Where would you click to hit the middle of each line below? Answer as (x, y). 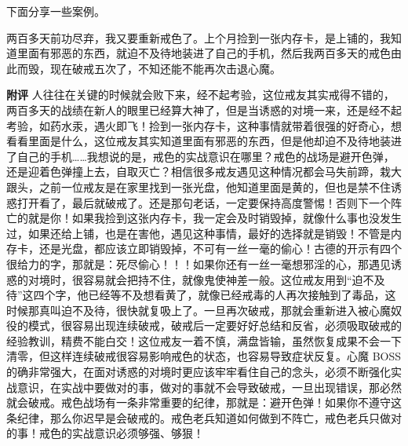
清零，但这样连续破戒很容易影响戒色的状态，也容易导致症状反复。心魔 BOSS (204, 356)
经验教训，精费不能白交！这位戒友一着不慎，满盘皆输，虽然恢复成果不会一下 (204, 340)
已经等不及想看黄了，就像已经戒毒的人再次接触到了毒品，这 (242, 295)
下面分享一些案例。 (56, 11)
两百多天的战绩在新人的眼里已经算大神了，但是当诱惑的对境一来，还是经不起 (204, 110)
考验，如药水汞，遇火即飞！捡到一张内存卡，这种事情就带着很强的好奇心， (199, 125)
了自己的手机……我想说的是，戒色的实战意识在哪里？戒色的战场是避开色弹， (200, 156)
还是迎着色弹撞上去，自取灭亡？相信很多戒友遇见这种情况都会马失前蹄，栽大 (204, 172)
